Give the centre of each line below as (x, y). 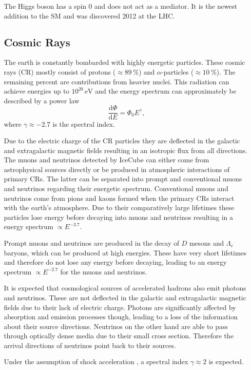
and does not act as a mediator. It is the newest (166, 6)
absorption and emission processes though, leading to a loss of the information (121, 317)
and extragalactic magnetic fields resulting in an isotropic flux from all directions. (126, 150)
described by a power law (42, 100)
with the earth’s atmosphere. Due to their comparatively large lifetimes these (119, 207)
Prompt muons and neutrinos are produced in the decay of (92, 243)
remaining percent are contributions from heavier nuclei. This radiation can (117, 81)
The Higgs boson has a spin (45, 6)
